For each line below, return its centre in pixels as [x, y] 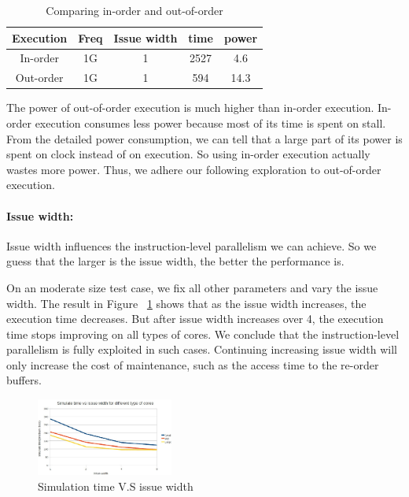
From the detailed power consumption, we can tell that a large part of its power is [204, 138]
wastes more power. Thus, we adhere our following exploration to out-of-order [194, 169]
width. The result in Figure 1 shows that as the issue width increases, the [186, 303]
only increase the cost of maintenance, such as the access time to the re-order [193, 364]
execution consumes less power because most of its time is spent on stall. [210, 122]
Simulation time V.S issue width [116, 486]
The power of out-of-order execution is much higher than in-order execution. [190, 108]
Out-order [39, 78]
